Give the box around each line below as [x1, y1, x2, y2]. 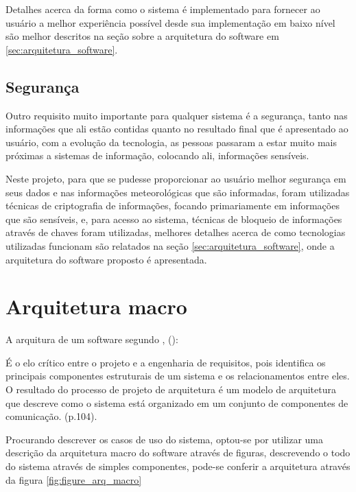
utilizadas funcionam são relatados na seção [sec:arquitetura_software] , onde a [5, 238, 335, 253]
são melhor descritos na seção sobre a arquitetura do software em [5, 29, 279, 43]
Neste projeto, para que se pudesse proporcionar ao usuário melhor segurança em [5, 171, 346, 185]
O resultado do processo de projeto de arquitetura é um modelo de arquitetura [5, 382, 336, 397]
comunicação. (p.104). [5, 409, 97, 423]
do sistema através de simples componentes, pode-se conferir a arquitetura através [5, 458, 351, 473]
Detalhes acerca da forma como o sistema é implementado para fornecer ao [5, 2, 320, 16]
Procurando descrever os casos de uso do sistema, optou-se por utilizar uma [5, 432, 324, 446]
